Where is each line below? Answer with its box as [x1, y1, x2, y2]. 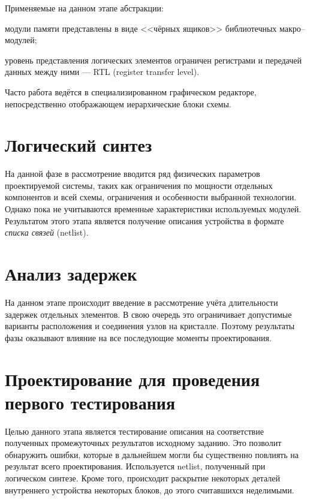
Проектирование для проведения [5, 366, 260, 391]
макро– [279, 22, 305, 34]
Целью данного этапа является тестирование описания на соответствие [5, 424, 264, 437]
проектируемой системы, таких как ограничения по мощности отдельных [5, 179, 273, 191]
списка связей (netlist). [5, 226, 89, 239]
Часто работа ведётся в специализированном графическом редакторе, [5, 85, 257, 98]
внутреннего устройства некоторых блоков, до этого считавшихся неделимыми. [5, 483, 294, 496]
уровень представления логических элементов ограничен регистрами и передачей [5, 53, 302, 66]
